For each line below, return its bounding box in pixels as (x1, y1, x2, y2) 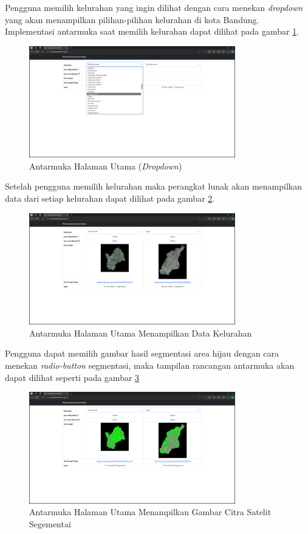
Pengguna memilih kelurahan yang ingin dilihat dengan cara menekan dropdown (5, 1, 303, 13)
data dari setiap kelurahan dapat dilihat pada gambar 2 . (5, 192, 215, 205)
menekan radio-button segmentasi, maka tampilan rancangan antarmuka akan (5, 358, 295, 371)
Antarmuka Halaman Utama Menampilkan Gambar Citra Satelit (29, 505, 272, 518)
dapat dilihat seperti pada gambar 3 (5, 371, 140, 383)
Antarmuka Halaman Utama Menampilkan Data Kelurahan (29, 326, 252, 339)
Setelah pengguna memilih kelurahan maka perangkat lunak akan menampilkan (5, 180, 302, 193)
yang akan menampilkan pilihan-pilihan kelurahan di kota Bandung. (5, 13, 259, 26)
